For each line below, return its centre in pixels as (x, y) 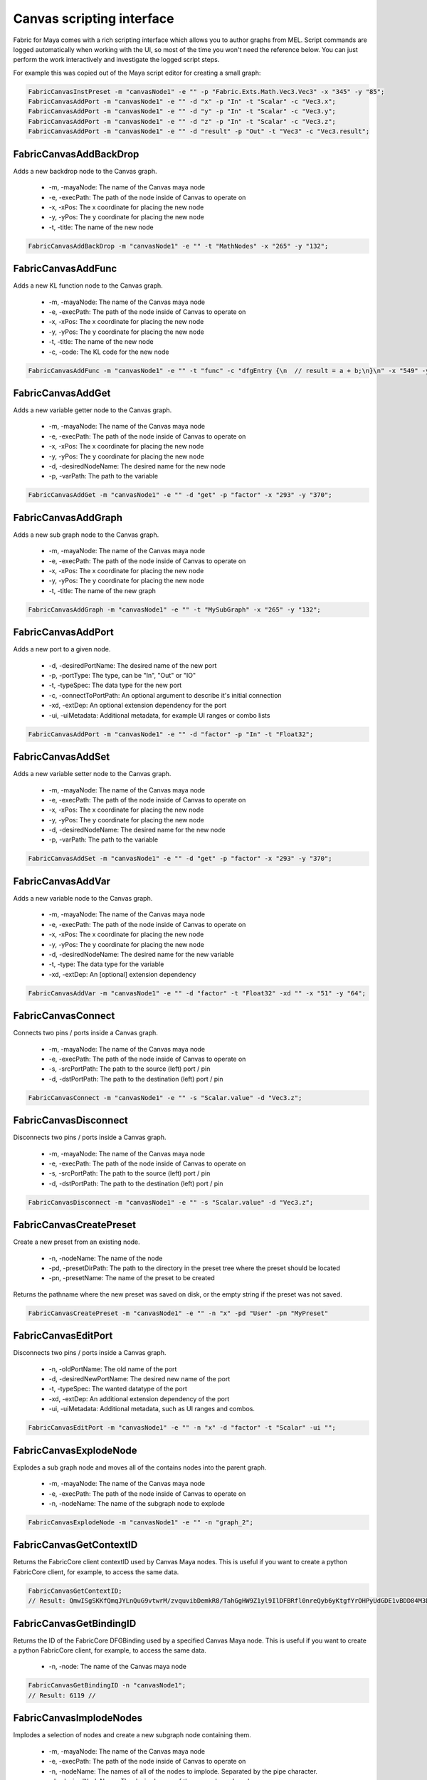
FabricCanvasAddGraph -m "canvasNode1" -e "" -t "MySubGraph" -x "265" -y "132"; (175, 609)
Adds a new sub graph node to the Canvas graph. (86, 535)
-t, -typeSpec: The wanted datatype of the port (118, 1389)
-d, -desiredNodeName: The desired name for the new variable (141, 954)
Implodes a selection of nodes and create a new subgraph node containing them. (132, 1735)
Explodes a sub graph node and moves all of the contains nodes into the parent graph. (140, 1467)
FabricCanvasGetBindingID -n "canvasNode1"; (107, 1685)
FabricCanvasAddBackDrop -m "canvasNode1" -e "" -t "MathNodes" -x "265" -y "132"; (178, 246)
